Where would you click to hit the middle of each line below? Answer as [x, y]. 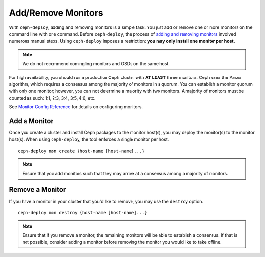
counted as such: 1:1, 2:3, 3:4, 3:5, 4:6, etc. [52, 98]
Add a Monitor [31, 121]
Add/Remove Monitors [56, 13]
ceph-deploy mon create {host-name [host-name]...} [81, 151]
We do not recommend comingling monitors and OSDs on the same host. [96, 64]
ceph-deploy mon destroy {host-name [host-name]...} [82, 213]
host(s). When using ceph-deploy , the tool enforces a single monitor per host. [89, 139]
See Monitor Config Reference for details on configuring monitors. [76, 107]
